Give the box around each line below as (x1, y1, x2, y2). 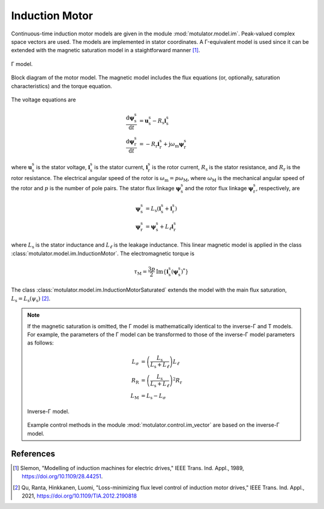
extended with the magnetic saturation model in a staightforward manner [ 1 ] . (11, 47, 200, 54)
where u (11, 163, 32, 170)
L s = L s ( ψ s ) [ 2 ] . (11, 295, 51, 303)
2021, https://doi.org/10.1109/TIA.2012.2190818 (22, 492, 137, 499)
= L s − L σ (141, 392, 166, 400)
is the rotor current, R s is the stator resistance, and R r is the (152, 163, 301, 172)
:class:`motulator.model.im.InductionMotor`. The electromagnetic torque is (11, 250, 195, 257)
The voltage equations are (11, 96, 76, 103)
